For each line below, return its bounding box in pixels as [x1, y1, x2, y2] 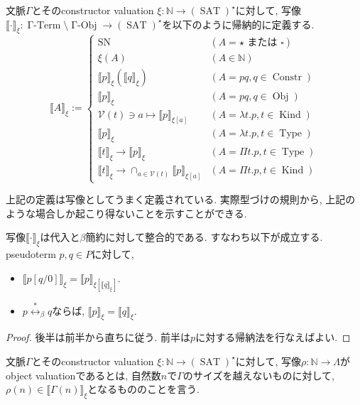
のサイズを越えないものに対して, [182, 367, 334, 382]
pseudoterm [6, 247, 56, 261]
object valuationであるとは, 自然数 [6, 367, 161, 382]
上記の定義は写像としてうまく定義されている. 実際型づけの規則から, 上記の [6, 192, 356, 207]
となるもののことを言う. [87, 382, 200, 396]
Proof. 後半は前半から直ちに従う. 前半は [6, 330, 191, 345]
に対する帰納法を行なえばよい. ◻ [195, 330, 351, 345]
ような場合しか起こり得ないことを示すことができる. [6, 205, 247, 220]
